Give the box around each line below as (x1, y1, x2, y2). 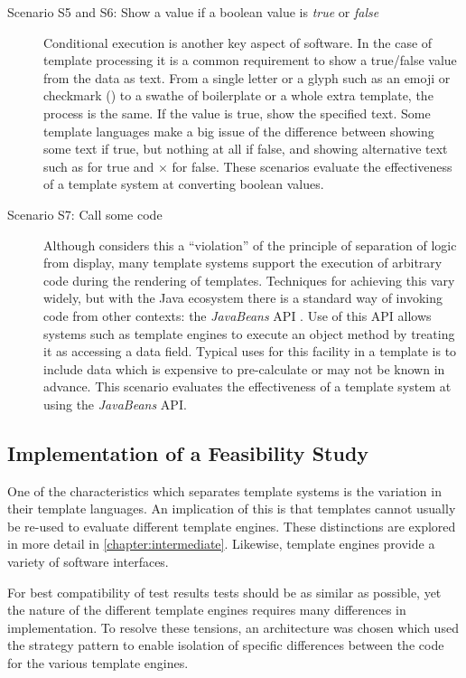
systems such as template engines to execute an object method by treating (43, 324, 455, 343)
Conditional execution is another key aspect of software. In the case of (43, 33, 433, 52)
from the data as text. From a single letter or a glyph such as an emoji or (43, 68, 451, 87)
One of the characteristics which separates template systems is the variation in (7, 481, 442, 500)
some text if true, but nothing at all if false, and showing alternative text (43, 139, 448, 158)
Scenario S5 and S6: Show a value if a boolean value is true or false (7, 3, 379, 21)
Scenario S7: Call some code (7, 204, 163, 223)
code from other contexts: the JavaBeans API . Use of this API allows (43, 306, 432, 325)
